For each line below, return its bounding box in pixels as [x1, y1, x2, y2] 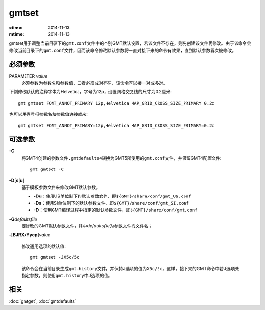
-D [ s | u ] [9, 177, 25, 183]
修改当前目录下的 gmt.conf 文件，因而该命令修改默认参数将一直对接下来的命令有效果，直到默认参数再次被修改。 [9, 47, 237, 53]
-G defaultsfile [9, 216, 37, 222]
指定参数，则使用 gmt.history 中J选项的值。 [21, 272, 113, 278]
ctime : [9, 25, 23, 30]
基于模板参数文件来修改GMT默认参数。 [21, 184, 101, 190]
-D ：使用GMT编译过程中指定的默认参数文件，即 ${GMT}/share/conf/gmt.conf [33, 207, 198, 213]
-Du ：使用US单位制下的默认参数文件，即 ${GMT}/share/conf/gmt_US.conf [33, 193, 191, 199]
